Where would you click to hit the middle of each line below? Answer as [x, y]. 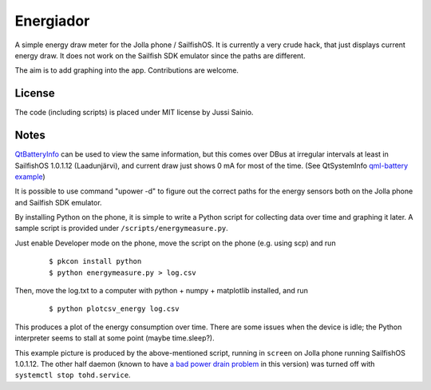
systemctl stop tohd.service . [73, 375]
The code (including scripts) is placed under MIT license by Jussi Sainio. [134, 113]
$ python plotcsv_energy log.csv [114, 309]
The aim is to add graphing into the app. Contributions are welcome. [127, 70]
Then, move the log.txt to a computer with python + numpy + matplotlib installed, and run [162, 291]
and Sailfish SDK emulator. [59, 202]
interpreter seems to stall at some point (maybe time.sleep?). [115, 338]
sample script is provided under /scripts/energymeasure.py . [122, 229]
